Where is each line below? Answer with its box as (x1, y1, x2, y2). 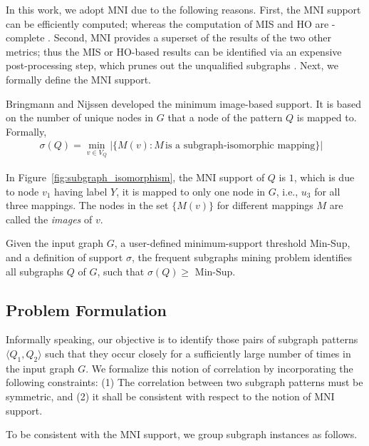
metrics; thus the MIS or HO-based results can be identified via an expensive (6, 44, 342, 59)
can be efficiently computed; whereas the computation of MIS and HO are (6, 16, 329, 31)
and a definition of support (6, 249, 123, 264)
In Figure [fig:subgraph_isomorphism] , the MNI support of (6, 170, 265, 184)
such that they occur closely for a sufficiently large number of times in (45, 345, 351, 360)
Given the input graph (6, 235, 104, 250)
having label (54, 183, 108, 198)
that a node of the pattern (167, 110, 283, 125)
